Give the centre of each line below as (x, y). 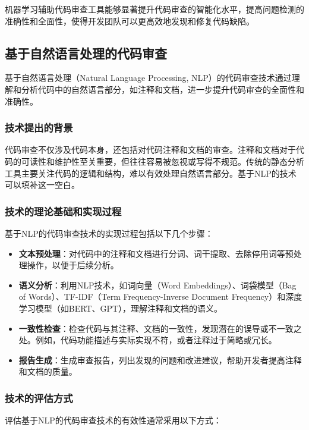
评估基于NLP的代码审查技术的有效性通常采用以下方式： (113, 420)
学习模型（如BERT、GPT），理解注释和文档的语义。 (121, 308)
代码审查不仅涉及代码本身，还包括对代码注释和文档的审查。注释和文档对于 (150, 150)
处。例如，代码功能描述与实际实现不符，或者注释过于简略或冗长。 (148, 340)
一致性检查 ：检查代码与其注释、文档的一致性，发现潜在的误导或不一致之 (160, 328)
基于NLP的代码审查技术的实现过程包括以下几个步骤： (109, 233)
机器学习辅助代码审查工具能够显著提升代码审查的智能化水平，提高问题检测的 (154, 9)
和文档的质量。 (48, 371)
